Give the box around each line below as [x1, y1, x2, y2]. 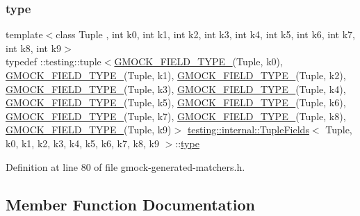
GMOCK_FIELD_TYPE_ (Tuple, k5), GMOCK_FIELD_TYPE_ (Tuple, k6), [6, 95, 346, 110]
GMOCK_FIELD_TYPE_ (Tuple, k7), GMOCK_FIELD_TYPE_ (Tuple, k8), [6, 108, 346, 123]
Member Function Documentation [6, 193, 256, 215]
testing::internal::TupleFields [187, 122, 309, 137]
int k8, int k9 [6, 40, 62, 55]
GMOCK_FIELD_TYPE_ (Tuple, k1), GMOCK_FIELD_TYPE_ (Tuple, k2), [6, 68, 346, 82]
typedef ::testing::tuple [6, 54, 101, 69]
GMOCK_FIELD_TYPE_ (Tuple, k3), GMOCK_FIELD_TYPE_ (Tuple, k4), [6, 81, 346, 96]
